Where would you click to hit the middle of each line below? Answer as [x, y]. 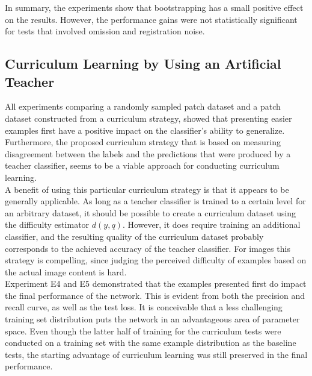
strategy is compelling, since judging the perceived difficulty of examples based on [156, 260]
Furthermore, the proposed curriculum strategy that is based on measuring [143, 142]
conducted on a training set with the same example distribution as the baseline [151, 343]
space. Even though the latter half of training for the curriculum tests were [143, 331]
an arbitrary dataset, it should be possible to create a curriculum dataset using [151, 212]
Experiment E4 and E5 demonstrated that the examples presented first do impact [156, 284]
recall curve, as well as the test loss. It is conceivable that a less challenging [144, 307]
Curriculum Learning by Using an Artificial [143, 64]
